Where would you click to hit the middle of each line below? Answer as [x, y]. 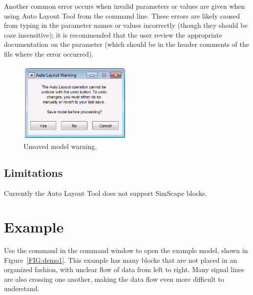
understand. [22, 288]
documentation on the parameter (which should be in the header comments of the [126, 44]
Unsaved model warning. [60, 146]
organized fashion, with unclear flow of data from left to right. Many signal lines [124, 269]
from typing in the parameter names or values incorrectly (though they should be [126, 25]
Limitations [33, 173]
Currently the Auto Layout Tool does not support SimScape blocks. [105, 193]
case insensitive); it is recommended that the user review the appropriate [113, 34]
